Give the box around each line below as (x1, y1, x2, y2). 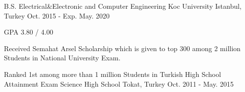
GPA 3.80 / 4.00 (4, 27, 53, 37)
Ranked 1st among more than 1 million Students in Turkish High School (4, 69, 221, 79)
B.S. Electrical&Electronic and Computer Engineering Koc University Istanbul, (4, 1, 242, 11)
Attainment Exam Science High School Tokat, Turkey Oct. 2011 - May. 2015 (4, 78, 234, 89)
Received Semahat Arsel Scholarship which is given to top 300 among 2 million (4, 43, 241, 53)
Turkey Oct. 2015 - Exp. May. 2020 (4, 10, 110, 20)
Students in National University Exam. (4, 53, 121, 63)
